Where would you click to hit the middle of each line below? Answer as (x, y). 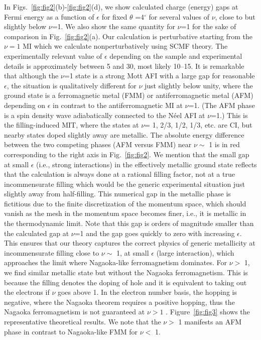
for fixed (114, 16)
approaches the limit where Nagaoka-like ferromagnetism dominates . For (115, 262)
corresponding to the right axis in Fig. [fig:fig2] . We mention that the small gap (127, 154)
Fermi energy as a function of (49, 16)
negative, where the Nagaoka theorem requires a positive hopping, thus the (119, 302)
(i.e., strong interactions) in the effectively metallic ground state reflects (147, 164)
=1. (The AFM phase (222, 105)
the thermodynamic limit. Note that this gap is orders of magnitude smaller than (129, 223)
